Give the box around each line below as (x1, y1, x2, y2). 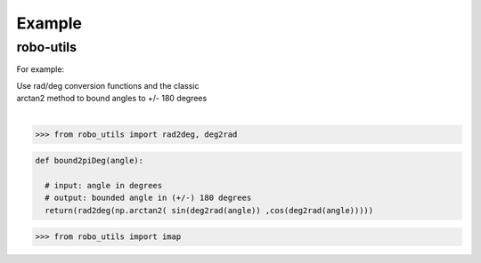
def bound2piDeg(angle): (35, 155, 144, 166)
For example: (16, 64, 65, 75)
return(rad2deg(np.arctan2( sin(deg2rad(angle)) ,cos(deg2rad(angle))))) (45, 205, 374, 215)
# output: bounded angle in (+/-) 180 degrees (45, 193, 252, 203)
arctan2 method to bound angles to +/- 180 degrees (16, 93, 208, 104)
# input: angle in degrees (45, 180, 163, 190)
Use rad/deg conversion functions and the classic (16, 80, 200, 91)
